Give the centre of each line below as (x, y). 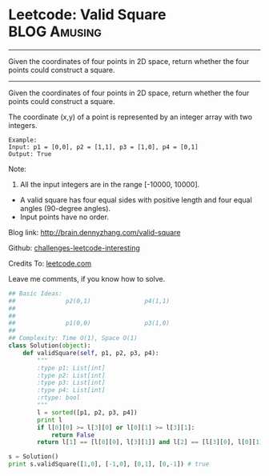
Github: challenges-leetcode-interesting (74, 248)
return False (72, 435)
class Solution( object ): (50, 346)
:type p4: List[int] (71, 390)
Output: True (30, 154)
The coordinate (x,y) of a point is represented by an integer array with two (130, 117)
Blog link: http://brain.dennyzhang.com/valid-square (94, 232)
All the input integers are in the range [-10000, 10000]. (110, 184)
